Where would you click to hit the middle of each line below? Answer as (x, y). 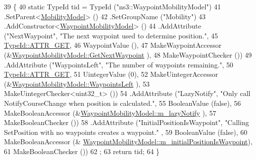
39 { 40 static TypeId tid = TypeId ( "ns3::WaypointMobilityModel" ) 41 (112, 6)
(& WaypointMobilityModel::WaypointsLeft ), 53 (77, 83)
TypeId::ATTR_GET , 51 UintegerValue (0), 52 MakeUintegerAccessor (111, 74)
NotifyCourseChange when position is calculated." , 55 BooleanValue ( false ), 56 (123, 103)
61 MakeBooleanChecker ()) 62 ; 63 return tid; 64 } (82, 151)
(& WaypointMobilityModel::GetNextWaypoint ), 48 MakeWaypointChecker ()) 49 (128, 54)
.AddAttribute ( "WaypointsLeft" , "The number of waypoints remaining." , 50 (119, 64)
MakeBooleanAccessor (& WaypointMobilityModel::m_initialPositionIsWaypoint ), (128, 142)
